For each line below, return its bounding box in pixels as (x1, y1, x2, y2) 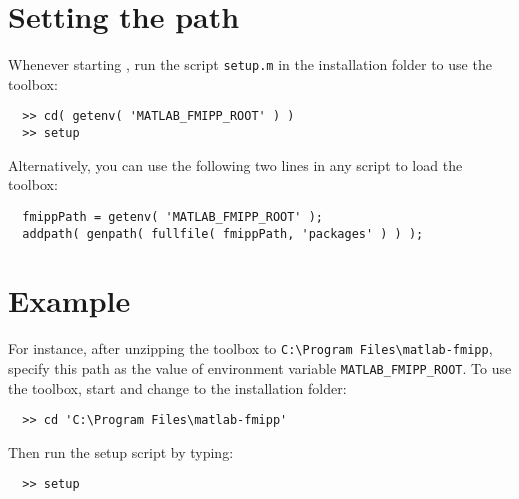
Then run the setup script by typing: (8, 441, 234, 462)
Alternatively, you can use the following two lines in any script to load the (8, 154, 463, 175)
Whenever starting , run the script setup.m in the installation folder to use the (8, 54, 492, 75)
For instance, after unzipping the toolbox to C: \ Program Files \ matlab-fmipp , (8, 338, 493, 359)
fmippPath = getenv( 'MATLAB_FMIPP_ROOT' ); (22, 209, 323, 224)
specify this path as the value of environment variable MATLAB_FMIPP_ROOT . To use (8, 357, 512, 378)
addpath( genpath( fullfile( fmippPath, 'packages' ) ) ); (22, 226, 424, 241)
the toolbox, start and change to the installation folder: (8, 377, 347, 398)
